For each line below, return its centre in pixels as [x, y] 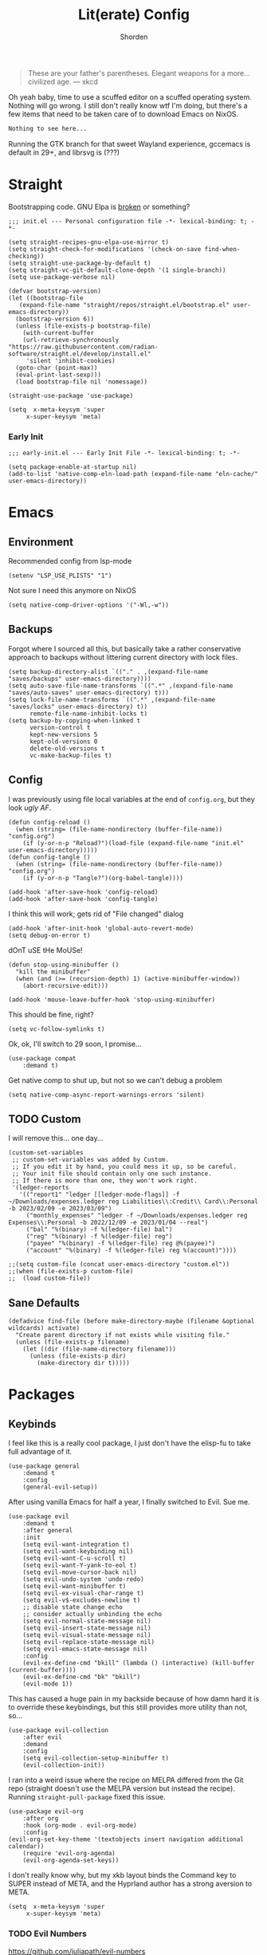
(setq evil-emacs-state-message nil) [85, 1649]
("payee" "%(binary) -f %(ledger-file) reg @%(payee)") [121, 1244]
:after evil [42, 1737]
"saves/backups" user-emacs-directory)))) [80, 679]
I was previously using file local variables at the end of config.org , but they [132, 799]
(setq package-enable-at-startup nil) [73, 467]
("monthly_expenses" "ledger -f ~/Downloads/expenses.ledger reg [137, 1216]
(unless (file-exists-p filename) [73, 1342]
